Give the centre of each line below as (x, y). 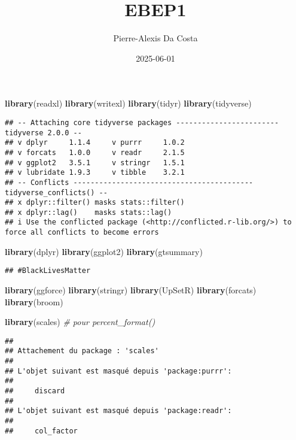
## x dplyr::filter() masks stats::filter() (95, 203)
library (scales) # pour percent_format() (80, 322)
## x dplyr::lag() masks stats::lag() (89, 212)
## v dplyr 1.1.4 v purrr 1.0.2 (95, 143)
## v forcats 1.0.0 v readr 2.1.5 (95, 152)
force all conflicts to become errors (82, 233)
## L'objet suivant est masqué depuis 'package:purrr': (118, 371)
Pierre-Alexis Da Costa (155, 38)
